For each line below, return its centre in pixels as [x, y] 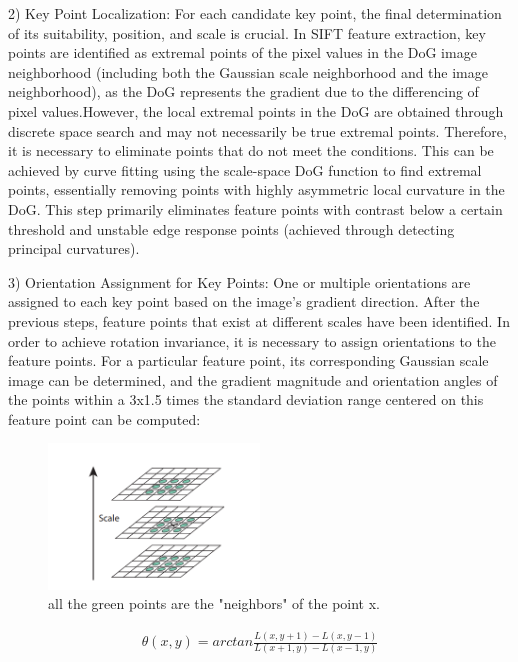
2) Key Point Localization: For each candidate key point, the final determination [255, 13]
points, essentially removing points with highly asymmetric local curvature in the [256, 189]
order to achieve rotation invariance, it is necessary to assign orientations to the [252, 340]
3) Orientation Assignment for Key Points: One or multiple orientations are [239, 281]
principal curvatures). [74, 248]
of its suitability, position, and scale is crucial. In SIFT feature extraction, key [247, 32]
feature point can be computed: [104, 418]
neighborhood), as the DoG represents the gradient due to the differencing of [243, 91]
